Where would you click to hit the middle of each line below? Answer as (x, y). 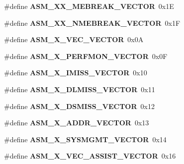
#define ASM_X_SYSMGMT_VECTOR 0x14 (85, 139)
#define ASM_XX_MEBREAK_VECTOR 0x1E (89, 6)
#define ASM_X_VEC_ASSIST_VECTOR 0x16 (90, 156)
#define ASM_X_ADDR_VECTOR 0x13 (77, 123)
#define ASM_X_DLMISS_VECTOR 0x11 (80, 89)
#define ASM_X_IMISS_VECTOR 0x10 (76, 73)
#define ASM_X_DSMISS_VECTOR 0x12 (79, 106)
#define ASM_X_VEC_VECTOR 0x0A (74, 39)
